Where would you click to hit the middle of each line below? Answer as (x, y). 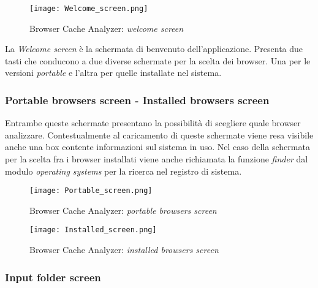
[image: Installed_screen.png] (93, 230)
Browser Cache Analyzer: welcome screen (107, 28)
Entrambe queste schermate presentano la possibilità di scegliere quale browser (153, 123)
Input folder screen (53, 277)
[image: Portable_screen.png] (91, 191)
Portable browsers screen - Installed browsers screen (137, 100)
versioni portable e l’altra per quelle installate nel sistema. (113, 73)
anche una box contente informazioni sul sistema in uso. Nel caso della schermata (157, 147)
